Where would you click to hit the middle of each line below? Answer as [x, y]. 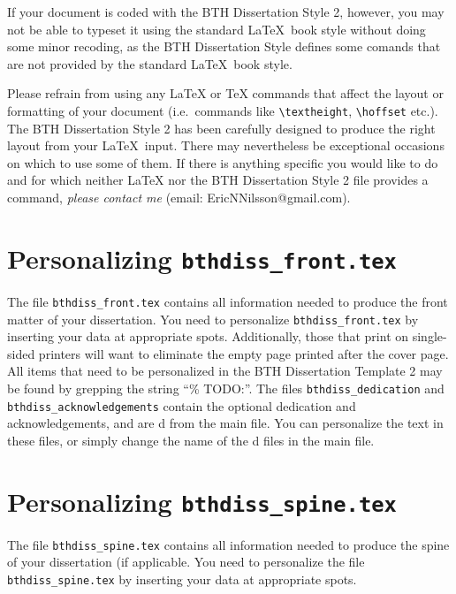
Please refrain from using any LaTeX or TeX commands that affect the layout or [225, 93]
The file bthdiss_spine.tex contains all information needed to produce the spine [228, 544]
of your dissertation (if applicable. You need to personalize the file [186, 562]
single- [429, 336]
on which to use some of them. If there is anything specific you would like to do [223, 162]
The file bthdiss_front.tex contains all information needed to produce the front [228, 301]
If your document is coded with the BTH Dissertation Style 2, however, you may [226, 11]
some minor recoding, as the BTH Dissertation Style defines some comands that [224, 46]
